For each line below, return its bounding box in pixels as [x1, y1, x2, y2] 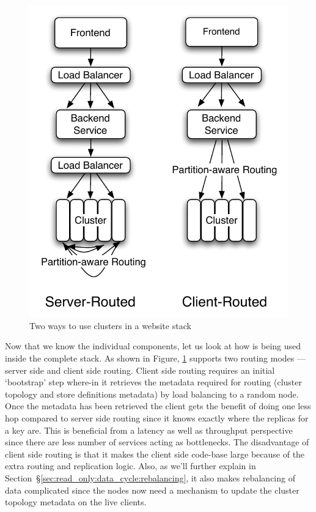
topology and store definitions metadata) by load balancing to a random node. [5, 387, 299, 400]
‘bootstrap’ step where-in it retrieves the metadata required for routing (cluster [5, 376, 303, 388]
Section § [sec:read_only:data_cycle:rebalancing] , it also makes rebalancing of [5, 471, 295, 484]
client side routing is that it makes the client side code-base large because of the [5, 447, 305, 460]
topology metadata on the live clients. [5, 495, 147, 508]
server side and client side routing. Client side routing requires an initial [5, 363, 275, 376]
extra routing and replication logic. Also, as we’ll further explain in [5, 459, 256, 472]
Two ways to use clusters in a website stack [29, 319, 191, 332]
